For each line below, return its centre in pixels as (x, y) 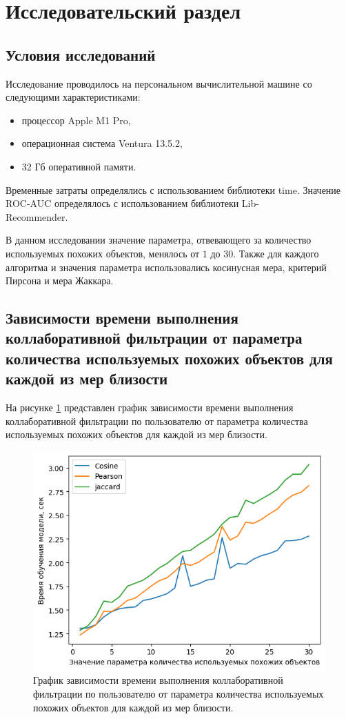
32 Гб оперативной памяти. (79, 166)
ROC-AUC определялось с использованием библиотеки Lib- (132, 203)
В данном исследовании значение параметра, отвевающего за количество (159, 240)
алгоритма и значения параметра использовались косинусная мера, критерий (166, 267)
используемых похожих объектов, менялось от (103, 253)
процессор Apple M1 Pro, (76, 120)
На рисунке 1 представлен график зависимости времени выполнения (150, 407)
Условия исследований (81, 54)
